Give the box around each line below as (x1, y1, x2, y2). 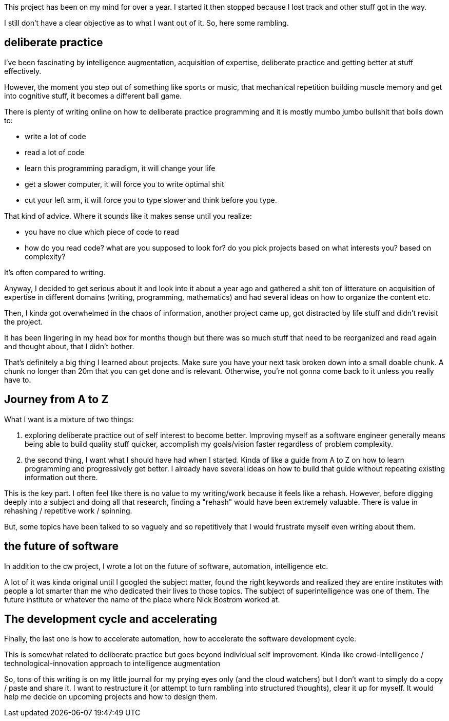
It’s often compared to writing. (4, 268, 106, 277)
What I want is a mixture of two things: (4, 414, 134, 424)
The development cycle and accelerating (4, 612, 217, 625)
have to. (4, 375, 31, 384)
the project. (4, 317, 43, 326)
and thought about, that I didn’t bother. (4, 341, 134, 351)
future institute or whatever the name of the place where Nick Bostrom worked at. (4, 595, 280, 604)
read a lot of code (25, 147, 85, 157)
